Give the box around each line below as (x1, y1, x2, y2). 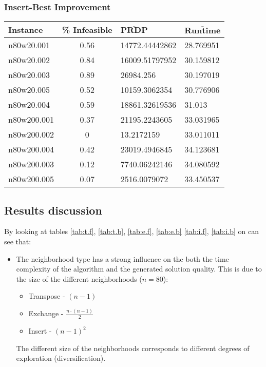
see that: (4, 236, 31, 247)
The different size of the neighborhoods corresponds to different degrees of (16, 342, 250, 353)
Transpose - (28, 291, 65, 301)
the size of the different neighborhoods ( (16, 273, 142, 284)
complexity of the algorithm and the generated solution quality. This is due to (16, 263, 262, 274)
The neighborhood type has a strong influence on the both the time (16, 253, 229, 264)
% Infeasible (62, 24, 112, 36)
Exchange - (28, 308, 64, 319)
